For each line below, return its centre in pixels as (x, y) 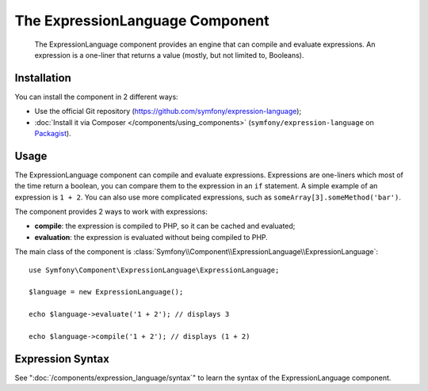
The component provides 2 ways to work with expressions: (111, 212)
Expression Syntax (62, 359)
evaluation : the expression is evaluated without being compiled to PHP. (151, 237)
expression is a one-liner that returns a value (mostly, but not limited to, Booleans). (169, 55)
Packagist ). (53, 134)
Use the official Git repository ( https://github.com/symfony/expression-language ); (168, 112)
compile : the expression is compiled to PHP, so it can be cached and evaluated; (165, 226)
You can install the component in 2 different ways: (96, 97)
